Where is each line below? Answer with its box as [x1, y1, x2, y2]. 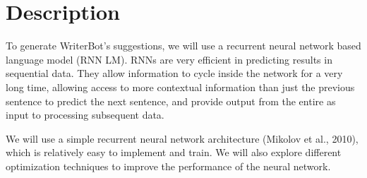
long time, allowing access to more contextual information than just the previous [6, 79, 355, 94]
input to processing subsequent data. [6, 107, 164, 122]
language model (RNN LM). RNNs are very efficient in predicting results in [6, 52, 332, 66]
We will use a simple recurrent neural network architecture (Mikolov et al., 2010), [6, 131, 359, 146]
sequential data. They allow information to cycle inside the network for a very [6, 66, 343, 81]
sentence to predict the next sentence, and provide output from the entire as [6, 93, 336, 108]
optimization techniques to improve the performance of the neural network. [6, 158, 331, 173]
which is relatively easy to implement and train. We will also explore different [6, 145, 342, 160]
